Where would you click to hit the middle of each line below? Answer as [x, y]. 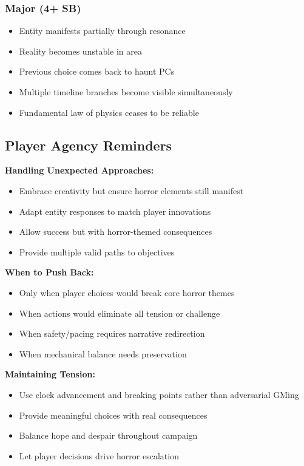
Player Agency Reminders [89, 145]
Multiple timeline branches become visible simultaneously [126, 92]
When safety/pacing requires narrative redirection [112, 333]
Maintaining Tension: [50, 374]
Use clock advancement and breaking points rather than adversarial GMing [159, 394]
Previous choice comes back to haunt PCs [97, 71]
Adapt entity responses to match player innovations [115, 211]
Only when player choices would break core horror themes [127, 292]
